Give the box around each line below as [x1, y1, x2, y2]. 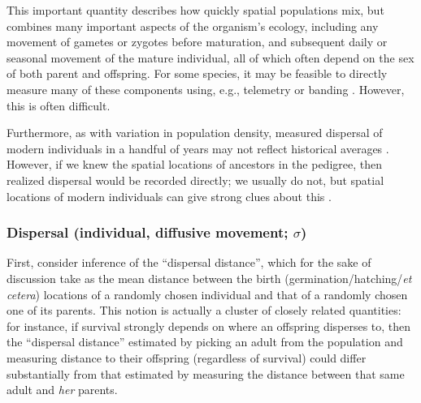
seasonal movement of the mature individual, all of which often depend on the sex [7, 49, 414, 66]
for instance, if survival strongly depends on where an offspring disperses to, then [7, 317, 411, 334]
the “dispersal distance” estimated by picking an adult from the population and [7, 333, 403, 350]
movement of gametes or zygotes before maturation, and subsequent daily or [7, 33, 388, 50]
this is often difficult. [7, 96, 111, 114]
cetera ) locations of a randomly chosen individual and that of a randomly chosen [7, 285, 408, 302]
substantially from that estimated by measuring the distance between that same [7, 365, 405, 382]
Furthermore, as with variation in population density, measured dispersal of [7, 124, 383, 141]
